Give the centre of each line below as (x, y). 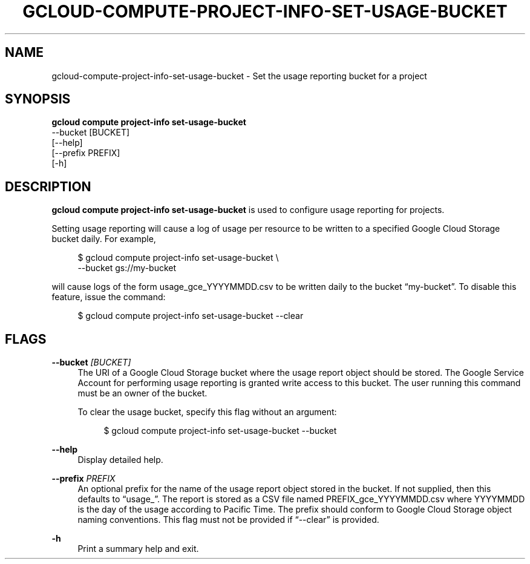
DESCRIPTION (48, 186)
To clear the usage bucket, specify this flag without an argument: (207, 412)
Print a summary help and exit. (138, 549)
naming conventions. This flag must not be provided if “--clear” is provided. (228, 520)
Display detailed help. (120, 460)
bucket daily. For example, (104, 239)
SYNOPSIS (38, 99)
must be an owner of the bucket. (142, 393)
